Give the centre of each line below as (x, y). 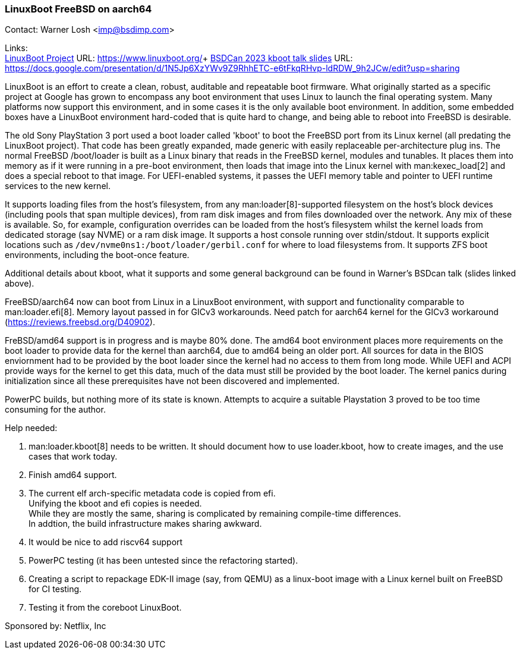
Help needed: (31, 428)
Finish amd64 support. (73, 475)
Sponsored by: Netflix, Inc (56, 626)
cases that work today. (73, 457)
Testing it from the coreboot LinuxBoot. (105, 608)
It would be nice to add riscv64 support (106, 542)
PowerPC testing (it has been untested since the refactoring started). (163, 561)
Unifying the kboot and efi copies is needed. (115, 504)
